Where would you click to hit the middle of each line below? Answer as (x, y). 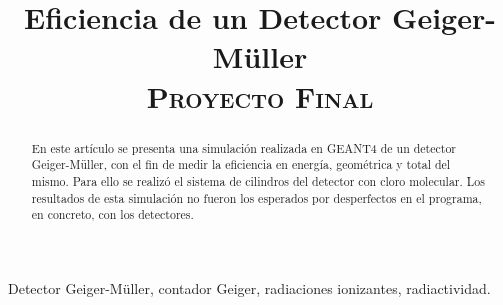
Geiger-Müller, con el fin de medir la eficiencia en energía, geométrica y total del (241, 164)
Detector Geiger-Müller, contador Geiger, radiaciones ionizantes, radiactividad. (249, 287)
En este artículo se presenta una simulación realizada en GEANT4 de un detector (244, 147)
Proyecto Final (260, 95)
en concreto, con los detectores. (112, 214)
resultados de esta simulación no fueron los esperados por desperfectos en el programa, (256, 197)
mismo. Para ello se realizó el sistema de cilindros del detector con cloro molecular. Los (258, 180)
